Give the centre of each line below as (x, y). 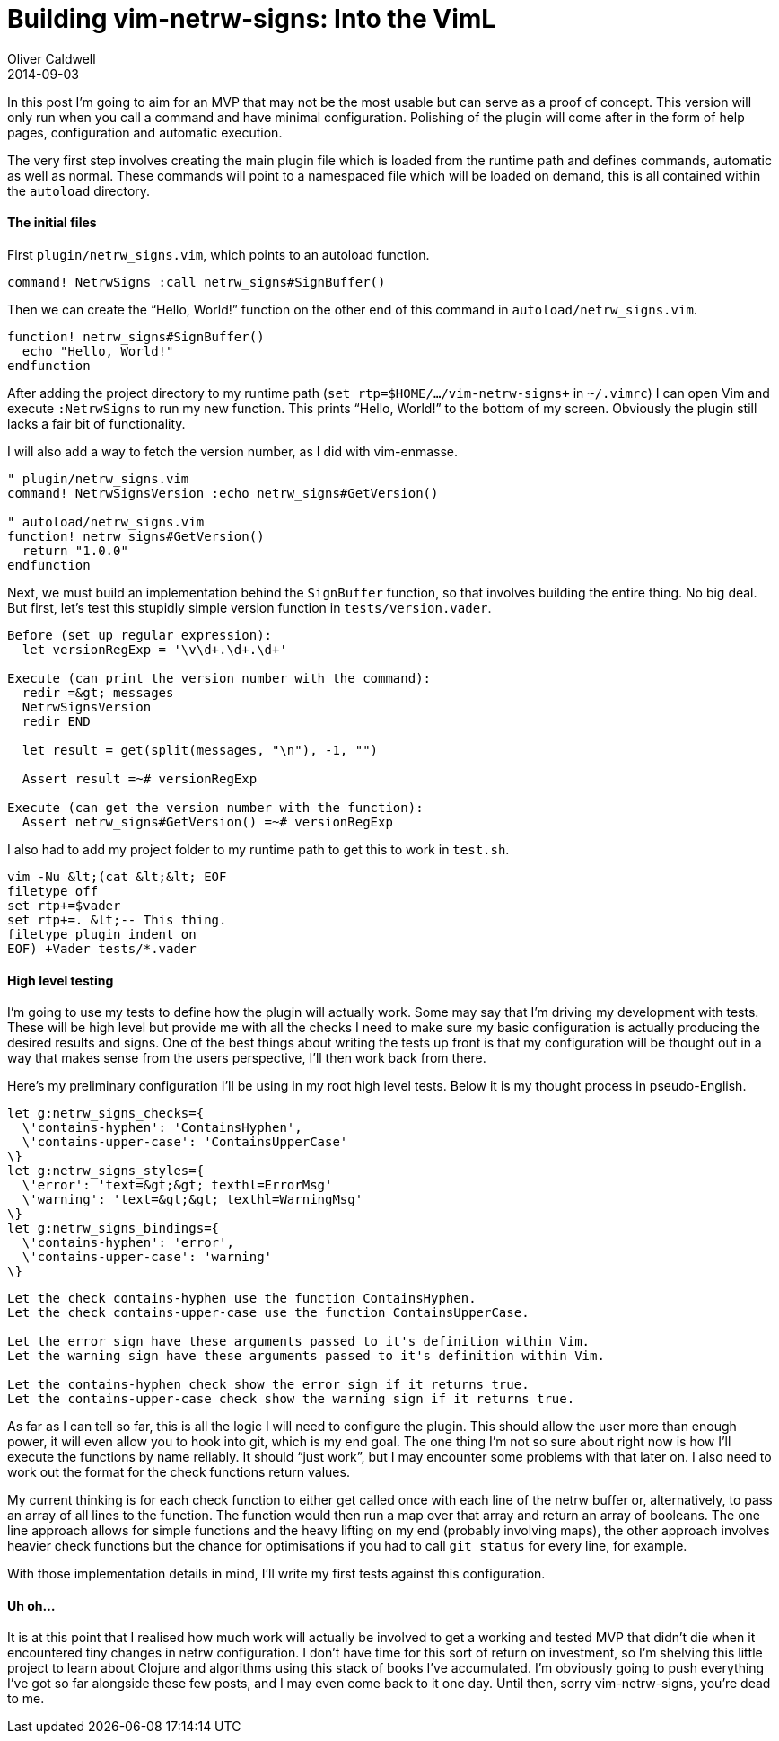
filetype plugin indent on (102, 934)
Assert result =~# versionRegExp (140, 778)
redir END (56, 721)
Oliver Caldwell (52, 58)
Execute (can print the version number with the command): (219, 678)
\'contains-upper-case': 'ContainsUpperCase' (185, 1142)
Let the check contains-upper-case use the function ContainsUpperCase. (268, 1313)
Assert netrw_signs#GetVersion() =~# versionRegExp (207, 822)
